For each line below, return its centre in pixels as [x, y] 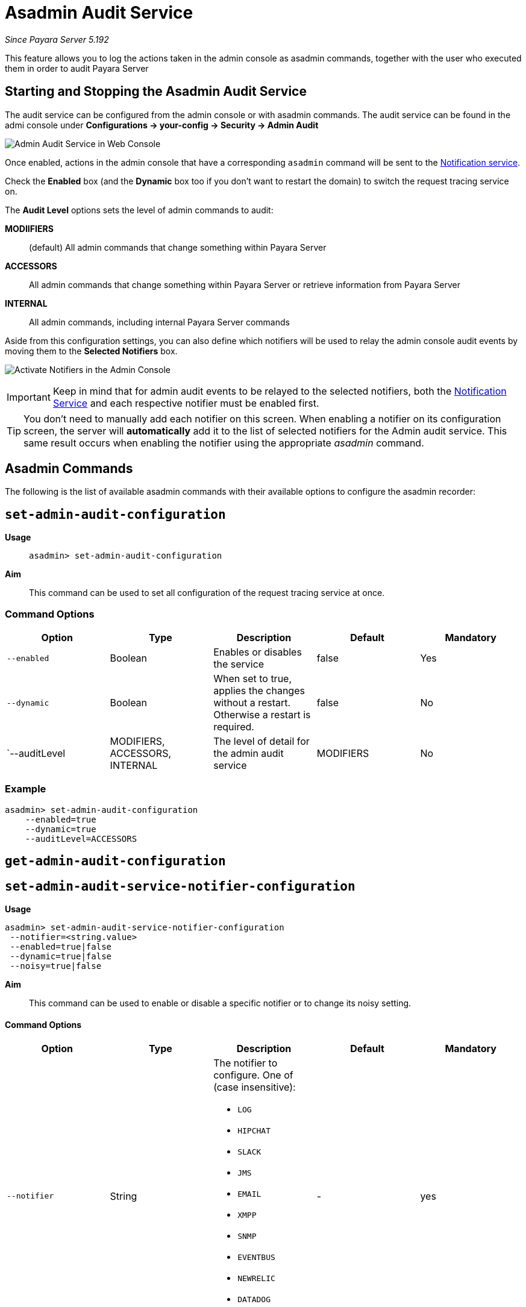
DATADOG [254, 1300]
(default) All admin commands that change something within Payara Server [178, 247]
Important [29, 397]
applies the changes [259, 691]
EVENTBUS [256, 1258]
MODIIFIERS [29, 228]
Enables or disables [258, 652]
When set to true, [253, 679]
